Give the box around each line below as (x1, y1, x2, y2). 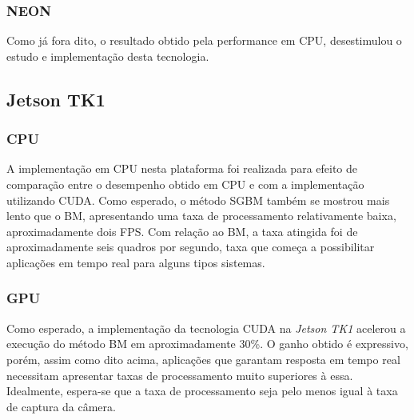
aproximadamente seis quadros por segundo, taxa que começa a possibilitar (6, 238, 375, 255)
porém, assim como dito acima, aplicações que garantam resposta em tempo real (6, 350, 400, 367)
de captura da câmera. (6, 398, 116, 414)
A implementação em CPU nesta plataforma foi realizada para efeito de (6, 160, 358, 177)
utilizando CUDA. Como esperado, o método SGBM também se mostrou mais (6, 191, 390, 208)
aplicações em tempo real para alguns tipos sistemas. (6, 254, 265, 270)
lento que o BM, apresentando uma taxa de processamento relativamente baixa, (6, 207, 396, 224)
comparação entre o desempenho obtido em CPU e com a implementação (6, 176, 364, 192)
